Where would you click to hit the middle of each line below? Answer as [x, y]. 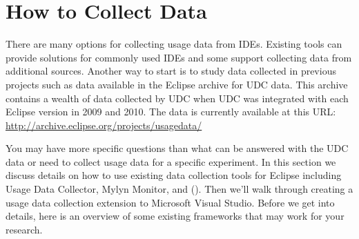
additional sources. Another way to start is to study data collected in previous [171, 71]
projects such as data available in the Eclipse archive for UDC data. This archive [177, 84]
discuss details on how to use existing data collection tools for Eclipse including [174, 175]
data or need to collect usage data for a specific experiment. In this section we [171, 161]
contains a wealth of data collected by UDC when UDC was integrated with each [177, 98]
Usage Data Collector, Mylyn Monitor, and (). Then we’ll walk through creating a [179, 189]
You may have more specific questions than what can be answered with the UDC [177, 148]
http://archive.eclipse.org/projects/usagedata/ [104, 125]
